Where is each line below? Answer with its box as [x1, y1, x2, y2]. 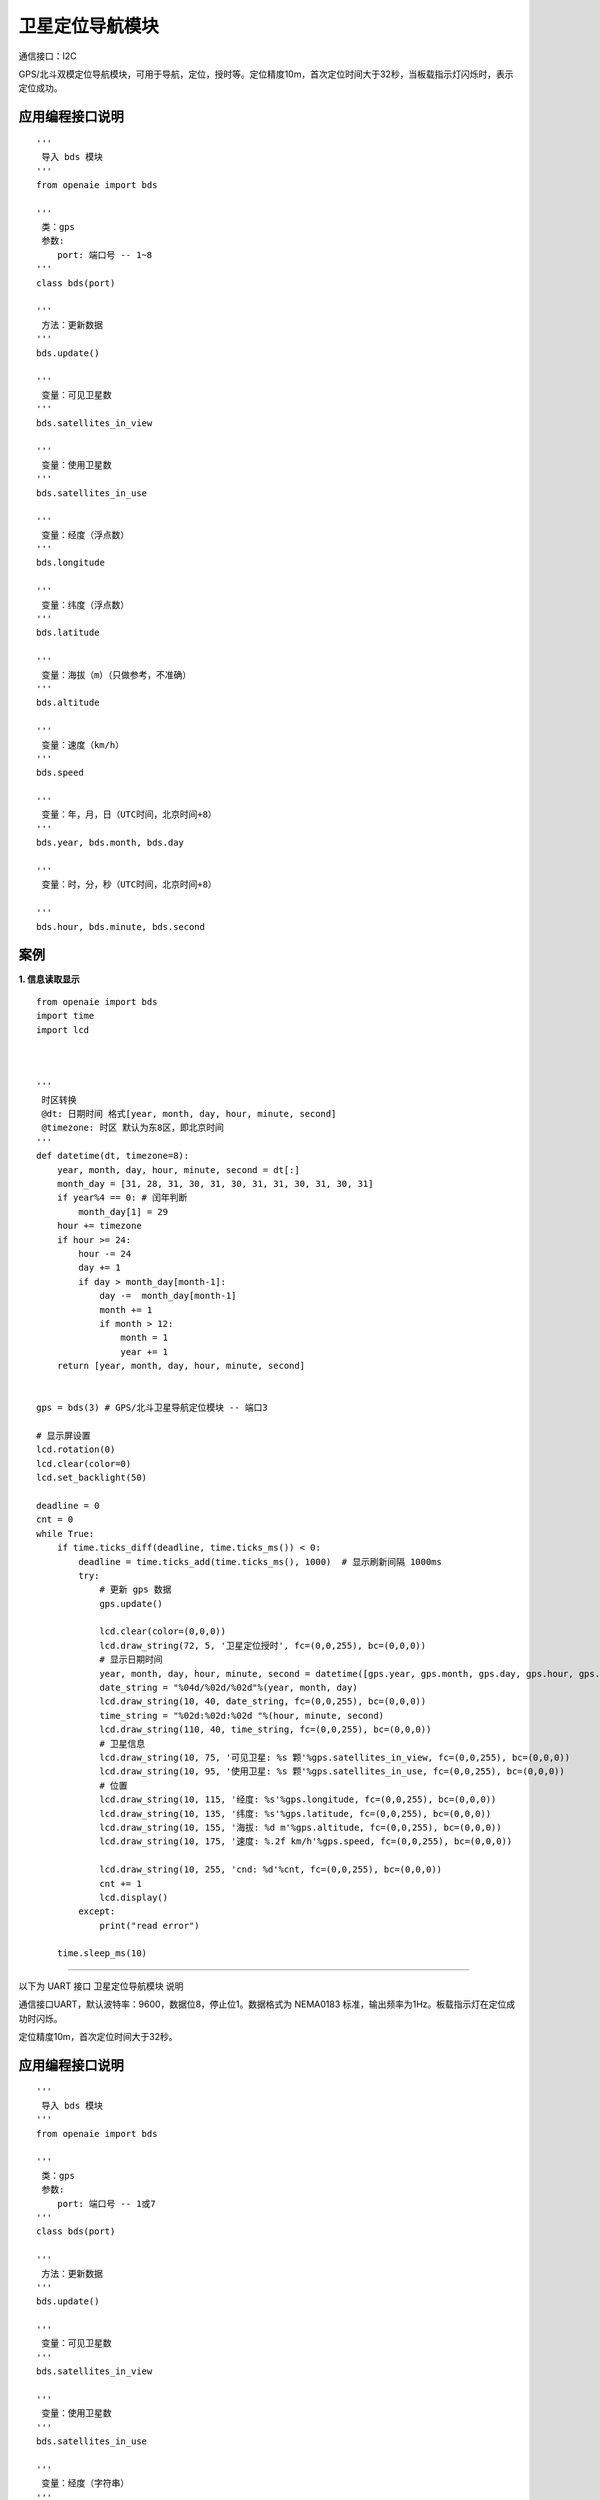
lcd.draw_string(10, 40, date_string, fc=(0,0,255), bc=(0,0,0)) [99, 1696, 427, 1707]
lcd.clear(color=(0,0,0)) [99, 1626, 227, 1637]
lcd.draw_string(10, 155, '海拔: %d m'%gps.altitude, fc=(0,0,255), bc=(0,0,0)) [99, 1821, 502, 1833]
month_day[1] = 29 [78, 1206, 169, 1217]
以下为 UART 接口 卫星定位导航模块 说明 [18, 1980, 184, 1992]
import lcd [36, 1024, 90, 1035]
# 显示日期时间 [99, 1654, 164, 1665]
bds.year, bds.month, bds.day [36, 837, 185, 849]
